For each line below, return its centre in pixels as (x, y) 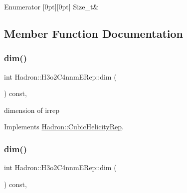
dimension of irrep (32, 110)
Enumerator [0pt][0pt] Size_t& (51, 6)
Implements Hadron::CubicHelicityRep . (64, 127)
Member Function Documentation (94, 33)
